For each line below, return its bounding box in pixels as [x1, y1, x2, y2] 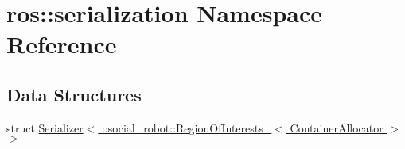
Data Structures [6, 82, 142, 106]
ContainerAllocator [290, 119, 384, 136]
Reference [6, 28, 117, 60]
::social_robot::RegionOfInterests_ [101, 119, 272, 136]
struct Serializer [6, 119, 84, 136]
